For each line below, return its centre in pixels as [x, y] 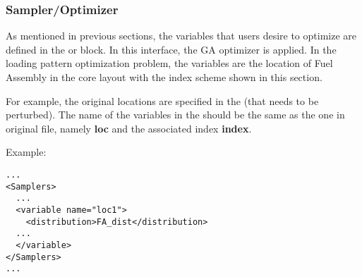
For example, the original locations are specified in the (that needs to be [162, 100]
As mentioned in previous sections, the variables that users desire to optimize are [181, 36]
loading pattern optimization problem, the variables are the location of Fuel [169, 63]
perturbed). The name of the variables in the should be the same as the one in [175, 115]
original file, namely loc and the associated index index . [129, 128]
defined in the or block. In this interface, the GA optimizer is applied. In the [171, 49]
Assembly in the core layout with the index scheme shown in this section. [164, 77]
